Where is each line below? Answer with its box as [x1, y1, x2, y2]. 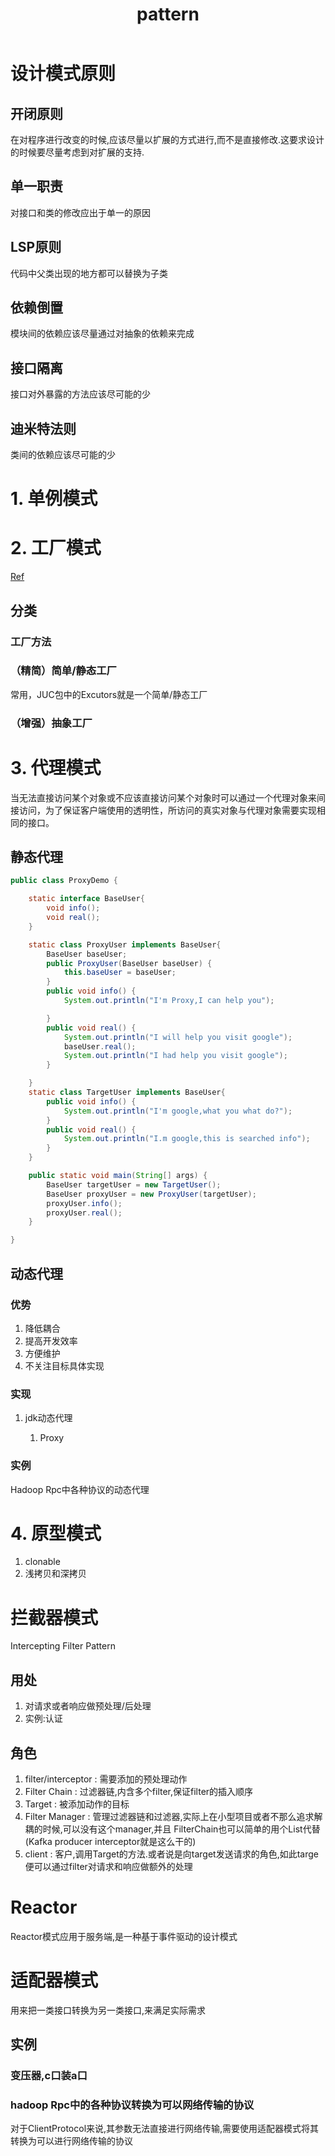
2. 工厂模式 [10, 537, 102, 560]
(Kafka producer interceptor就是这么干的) [24, 1836, 197, 1847]
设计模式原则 [10, 63, 117, 85]
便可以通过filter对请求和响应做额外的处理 [24, 1861, 193, 1872]
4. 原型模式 [10, 1522, 102, 1545]
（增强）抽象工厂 [10, 716, 93, 730]
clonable [24, 1556, 61, 1568]
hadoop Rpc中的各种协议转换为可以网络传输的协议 [10, 2098, 255, 2112]
